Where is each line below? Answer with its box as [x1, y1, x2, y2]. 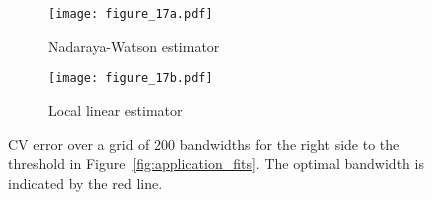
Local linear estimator [48, 99, 183, 120]
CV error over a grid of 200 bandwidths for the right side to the [8, 133, 400, 154]
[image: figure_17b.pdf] [48, 71, 213, 86]
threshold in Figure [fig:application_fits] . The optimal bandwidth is [8, 153, 424, 174]
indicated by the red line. [8, 172, 163, 193]
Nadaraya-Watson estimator [48, 35, 220, 56]
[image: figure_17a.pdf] [48, 7, 213, 21]
